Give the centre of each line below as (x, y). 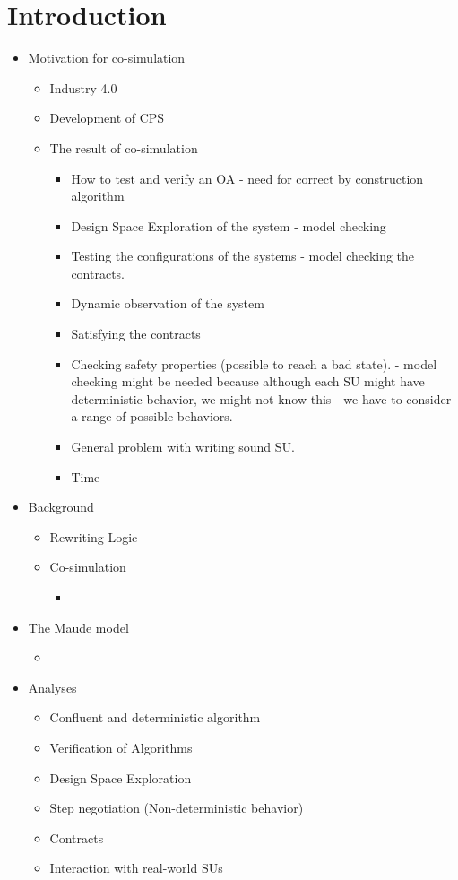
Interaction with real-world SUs (136, 868)
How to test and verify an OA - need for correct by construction (247, 178)
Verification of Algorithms (121, 747)
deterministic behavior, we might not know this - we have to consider (261, 398)
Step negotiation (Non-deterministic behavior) (177, 808)
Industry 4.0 (83, 87)
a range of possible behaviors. (152, 416)
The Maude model (78, 627)
